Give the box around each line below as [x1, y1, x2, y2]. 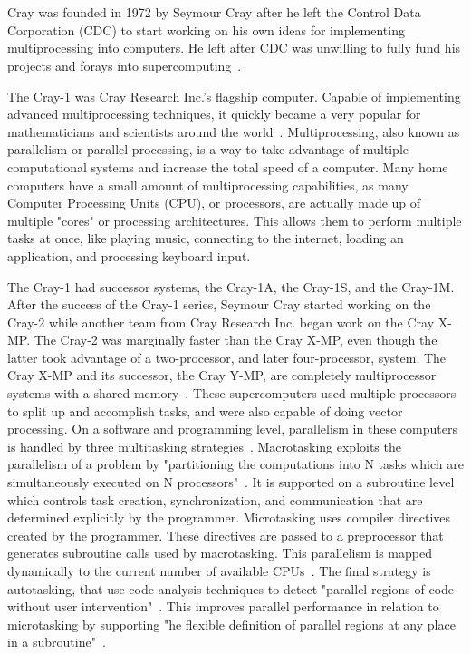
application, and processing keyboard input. [7, 246, 251, 265]
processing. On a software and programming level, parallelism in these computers [7, 419, 457, 438]
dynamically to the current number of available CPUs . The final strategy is [7, 561, 431, 580]
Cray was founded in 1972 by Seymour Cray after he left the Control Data [7, 3, 421, 22]
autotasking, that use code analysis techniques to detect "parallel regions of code [7, 579, 455, 598]
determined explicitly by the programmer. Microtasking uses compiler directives [7, 508, 451, 527]
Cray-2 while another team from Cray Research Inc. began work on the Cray [7, 312, 435, 331]
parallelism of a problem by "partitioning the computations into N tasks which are [7, 454, 464, 473]
